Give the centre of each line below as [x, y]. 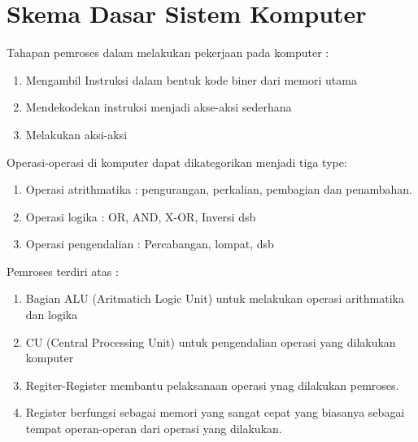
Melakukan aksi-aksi [76, 134]
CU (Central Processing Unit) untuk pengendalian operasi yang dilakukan [211, 341]
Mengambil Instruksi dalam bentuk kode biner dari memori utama [191, 79]
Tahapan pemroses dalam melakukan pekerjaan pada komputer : [168, 53]
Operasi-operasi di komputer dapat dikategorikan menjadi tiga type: [177, 162]
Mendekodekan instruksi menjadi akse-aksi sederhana [159, 107]
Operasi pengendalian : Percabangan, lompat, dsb [150, 244]
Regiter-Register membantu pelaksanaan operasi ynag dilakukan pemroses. [212, 385]
